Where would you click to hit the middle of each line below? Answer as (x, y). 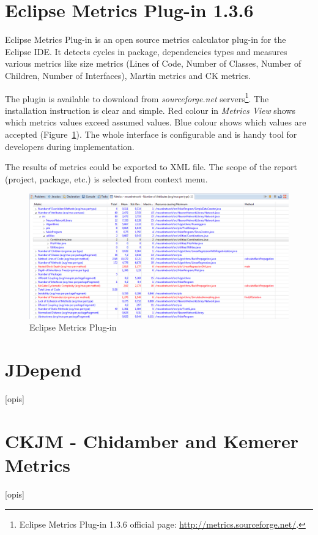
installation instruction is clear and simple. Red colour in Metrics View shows (150, 110)
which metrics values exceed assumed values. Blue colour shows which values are (156, 122)
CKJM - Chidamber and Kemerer (152, 440)
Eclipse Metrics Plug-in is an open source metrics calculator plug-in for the (146, 39)
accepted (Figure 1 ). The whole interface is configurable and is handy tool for (151, 134)
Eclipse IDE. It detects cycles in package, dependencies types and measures (146, 51)
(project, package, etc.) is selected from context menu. (106, 178)
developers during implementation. (70, 146)
